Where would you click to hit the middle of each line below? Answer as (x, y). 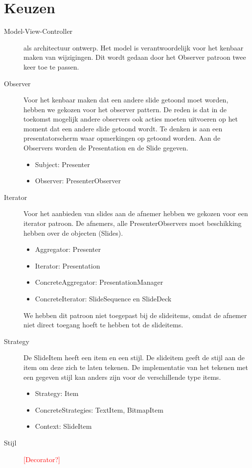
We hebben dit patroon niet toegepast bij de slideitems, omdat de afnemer (135, 315)
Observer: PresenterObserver (78, 181)
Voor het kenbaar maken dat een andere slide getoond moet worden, (126, 100)
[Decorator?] (42, 459)
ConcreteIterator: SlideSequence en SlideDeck (103, 298)
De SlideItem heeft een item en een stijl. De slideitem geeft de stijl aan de (134, 357)
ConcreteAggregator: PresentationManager (99, 282)
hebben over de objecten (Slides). (73, 233)
